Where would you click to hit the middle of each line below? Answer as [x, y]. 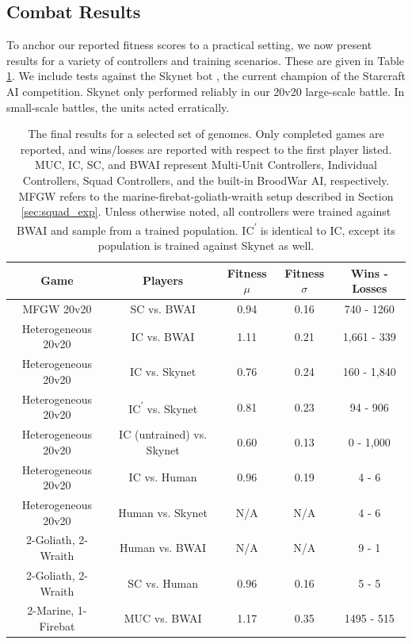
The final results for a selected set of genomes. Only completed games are [206, 134]
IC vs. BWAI [163, 336]
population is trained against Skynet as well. [206, 245]
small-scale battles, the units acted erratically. [118, 107]
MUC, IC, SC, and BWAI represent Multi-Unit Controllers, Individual [206, 165]
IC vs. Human [163, 477]
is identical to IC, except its [328, 230]
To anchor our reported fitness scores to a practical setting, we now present [189, 45]
